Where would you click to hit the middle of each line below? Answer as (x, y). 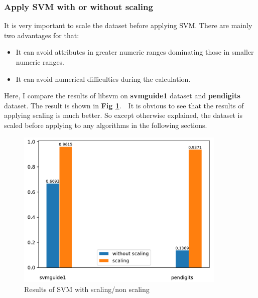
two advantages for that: (42, 35)
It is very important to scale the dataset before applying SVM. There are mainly (128, 25)
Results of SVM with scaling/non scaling (87, 289)
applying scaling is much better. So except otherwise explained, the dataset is (123, 115)
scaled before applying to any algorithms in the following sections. (106, 125)
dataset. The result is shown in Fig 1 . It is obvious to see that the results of (124, 105)
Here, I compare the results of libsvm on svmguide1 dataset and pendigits (122, 96)
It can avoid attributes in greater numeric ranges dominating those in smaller (135, 52)
